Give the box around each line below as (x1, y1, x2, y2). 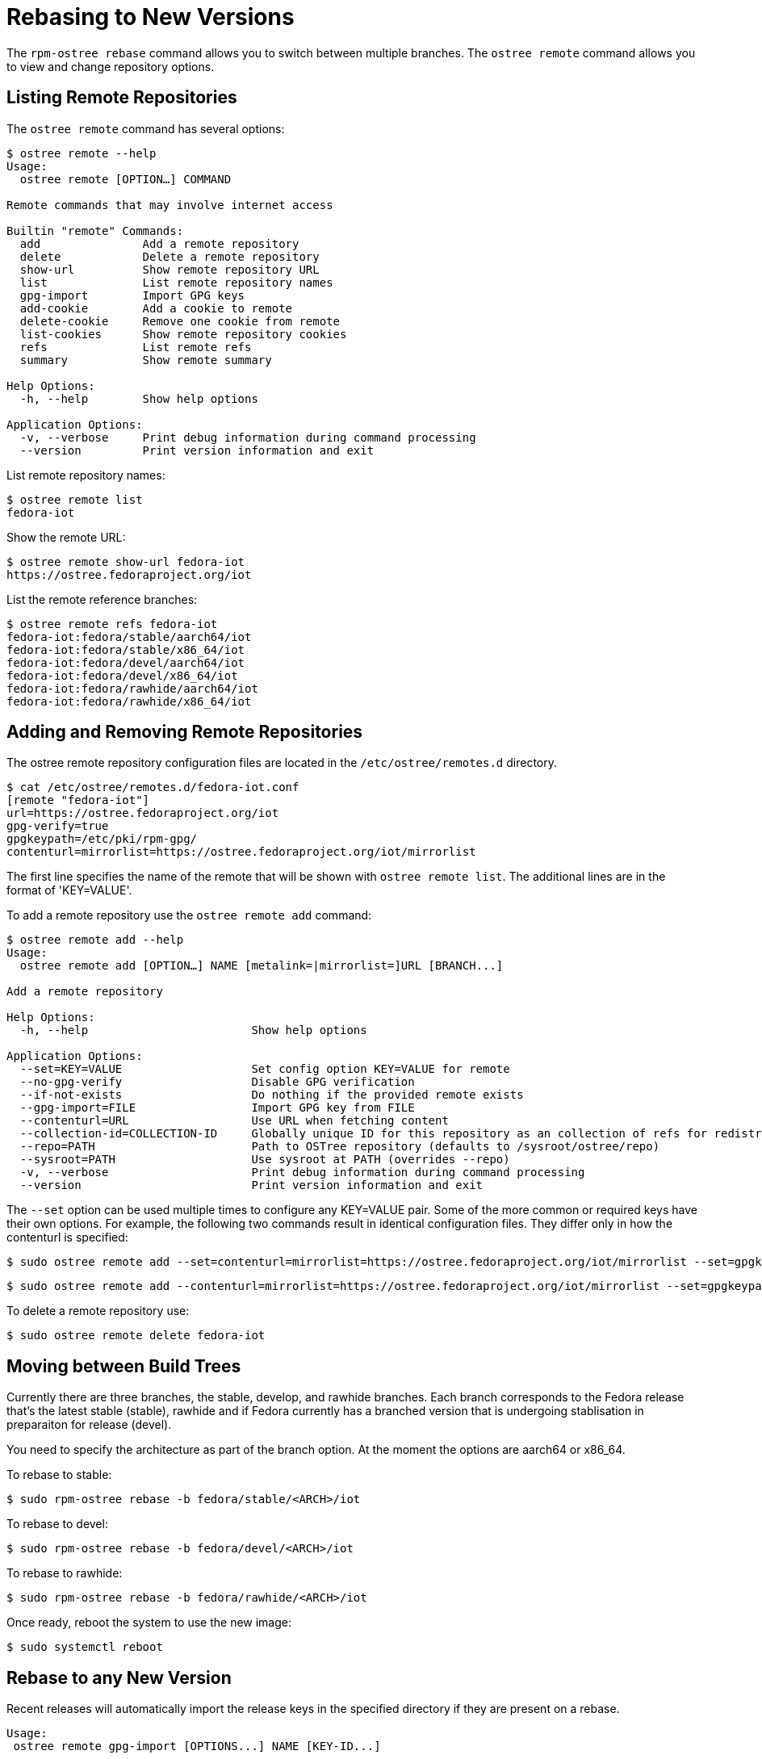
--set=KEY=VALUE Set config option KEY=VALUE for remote (19, 1062, 510, 1076)
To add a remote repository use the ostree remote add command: (6, 908, 372, 923)
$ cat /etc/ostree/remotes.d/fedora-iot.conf (6, 781, 299, 794)
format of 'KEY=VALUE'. (6, 883, 132, 898)
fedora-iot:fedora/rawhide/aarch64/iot (6, 681, 258, 695)
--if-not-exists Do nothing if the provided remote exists (19, 1088, 524, 1102)
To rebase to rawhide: (6, 1566, 123, 1581)
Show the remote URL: (6, 530, 126, 544)
